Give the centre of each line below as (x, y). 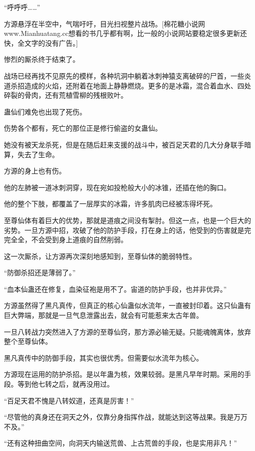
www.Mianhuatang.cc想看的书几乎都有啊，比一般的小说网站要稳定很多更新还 (126, 33)
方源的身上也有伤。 (35, 171)
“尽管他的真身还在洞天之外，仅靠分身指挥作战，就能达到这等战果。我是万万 (126, 417)
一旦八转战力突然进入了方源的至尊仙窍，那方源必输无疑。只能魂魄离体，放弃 (127, 331)
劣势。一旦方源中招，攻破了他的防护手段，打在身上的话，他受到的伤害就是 (124, 230)
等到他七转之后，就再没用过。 (65, 384)
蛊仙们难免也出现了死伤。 (45, 111)
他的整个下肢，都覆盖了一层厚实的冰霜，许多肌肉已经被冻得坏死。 (110, 204)
